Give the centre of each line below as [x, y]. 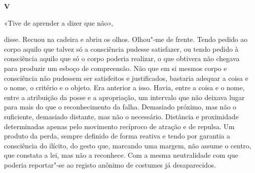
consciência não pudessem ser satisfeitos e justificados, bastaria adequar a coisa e [126, 78]
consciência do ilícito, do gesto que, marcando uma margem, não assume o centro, [128, 145]
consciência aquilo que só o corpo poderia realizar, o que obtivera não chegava [122, 58]
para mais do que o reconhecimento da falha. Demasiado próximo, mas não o [120, 107]
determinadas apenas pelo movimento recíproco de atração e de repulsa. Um [119, 126]
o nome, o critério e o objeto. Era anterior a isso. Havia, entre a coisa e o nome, [124, 87]
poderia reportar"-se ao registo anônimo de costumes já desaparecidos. [110, 164]
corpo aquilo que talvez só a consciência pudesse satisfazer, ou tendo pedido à [121, 49]
